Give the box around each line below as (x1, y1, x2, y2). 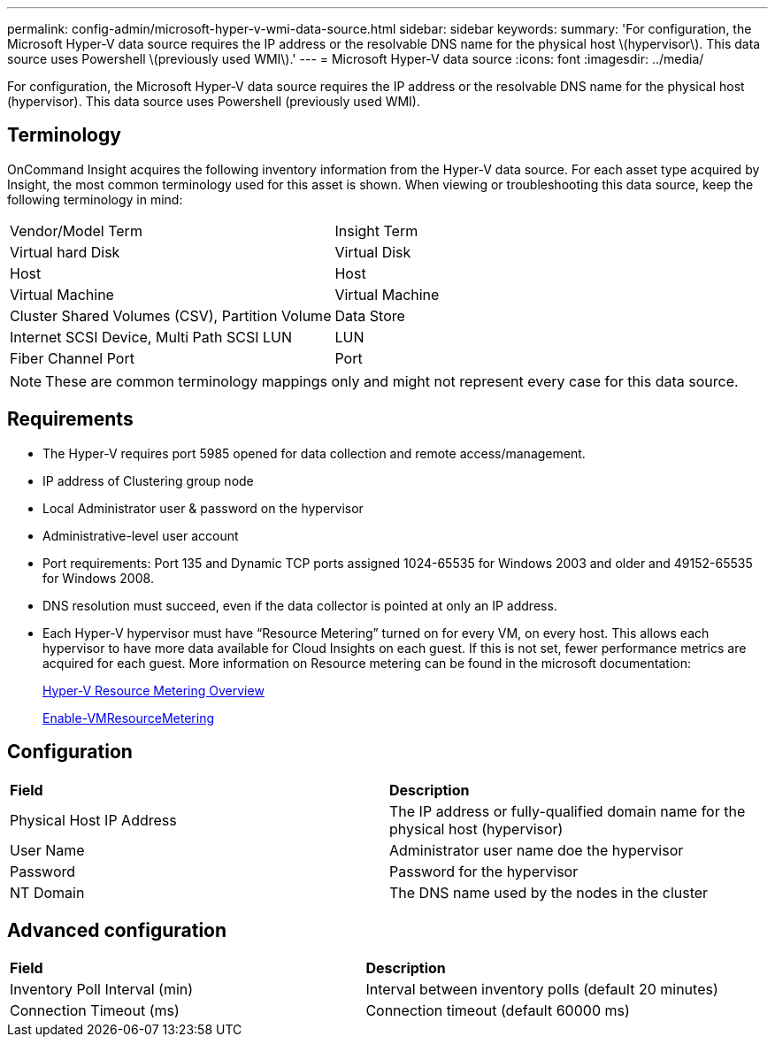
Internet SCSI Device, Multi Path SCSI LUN (10, 327, 293, 346)
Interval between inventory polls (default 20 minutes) (365, 980, 718, 999)
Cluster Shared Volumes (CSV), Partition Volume (10, 306, 332, 325)
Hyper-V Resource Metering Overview (42, 682, 265, 698)
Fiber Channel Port (10, 349, 134, 367)
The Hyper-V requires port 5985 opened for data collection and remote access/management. (42, 445, 586, 461)
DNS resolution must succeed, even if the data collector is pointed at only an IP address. (42, 597, 557, 613)
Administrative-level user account (42, 527, 239, 543)
